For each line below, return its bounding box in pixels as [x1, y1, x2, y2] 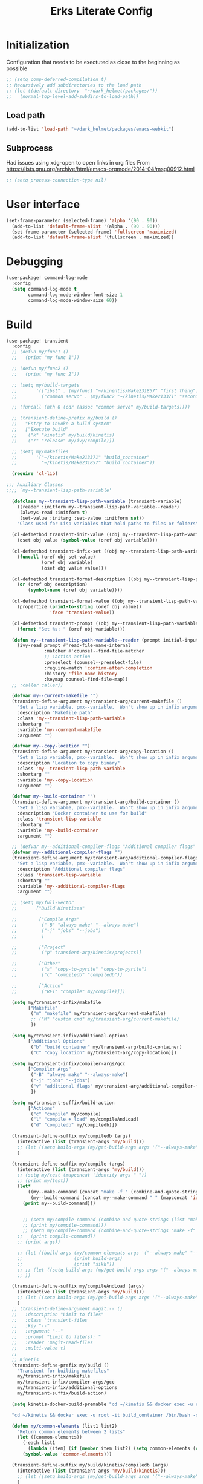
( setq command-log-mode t [11, 286, 77, 292]
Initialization [6, 38, 69, 52]
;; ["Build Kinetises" [11, 905, 85, 911]
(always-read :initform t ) [19, 510, 88, 516]
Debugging [6, 255, 63, 269]
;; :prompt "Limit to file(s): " [11, 1334, 101, 1340]
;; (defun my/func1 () [11, 349, 69, 355]
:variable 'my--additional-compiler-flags [17, 883, 126, 889]
